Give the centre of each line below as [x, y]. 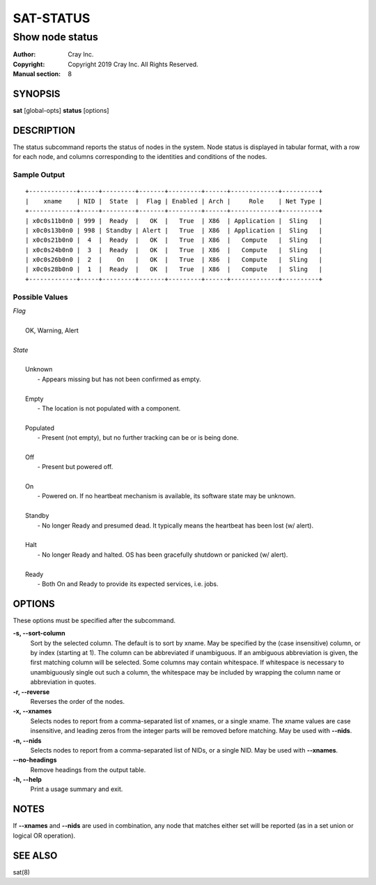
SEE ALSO [35, 855]
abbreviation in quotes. [63, 682]
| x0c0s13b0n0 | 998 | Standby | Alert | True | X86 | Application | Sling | [174, 230]
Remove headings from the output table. [88, 769]
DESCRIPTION [44, 130]
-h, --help [27, 780]
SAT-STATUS [52, 18]
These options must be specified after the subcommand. [94, 620]
